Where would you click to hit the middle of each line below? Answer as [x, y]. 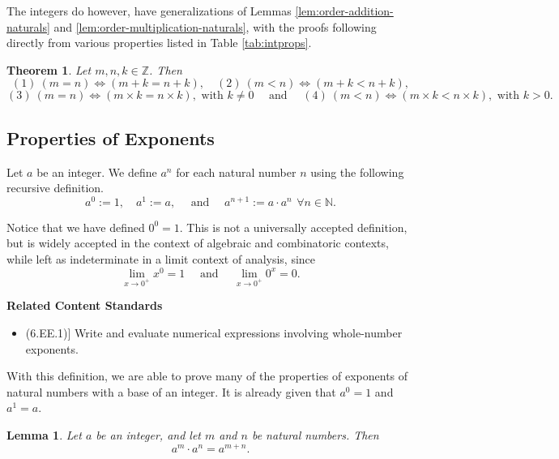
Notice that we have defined [76, 227]
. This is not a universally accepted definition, [293, 227]
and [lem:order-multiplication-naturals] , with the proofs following [215, 26]
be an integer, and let [149, 435]
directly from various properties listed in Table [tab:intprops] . [159, 43]
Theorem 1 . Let [49, 69]
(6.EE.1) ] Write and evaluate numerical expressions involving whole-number [214, 333]
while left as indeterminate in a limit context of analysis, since [161, 259]
